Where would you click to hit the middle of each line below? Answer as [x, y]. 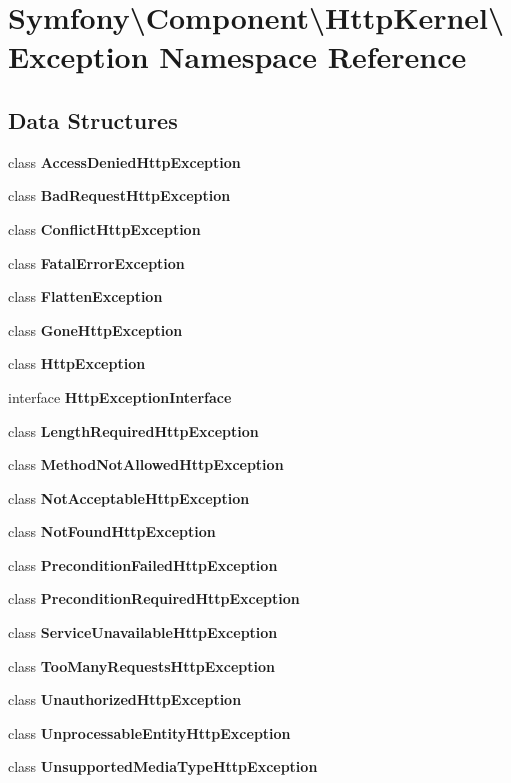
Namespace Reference [313, 56]
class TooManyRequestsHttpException [141, 665]
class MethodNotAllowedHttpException [146, 464]
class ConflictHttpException [104, 228]
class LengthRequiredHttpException [133, 430]
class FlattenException [85, 296]
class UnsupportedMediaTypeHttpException [163, 766]
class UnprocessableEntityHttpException [149, 732]
